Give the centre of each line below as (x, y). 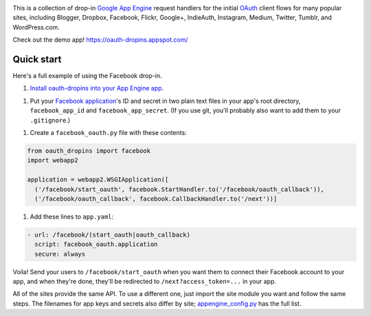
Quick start (37, 59)
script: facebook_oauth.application (96, 244)
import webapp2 (53, 160)
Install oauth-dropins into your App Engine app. (97, 88)
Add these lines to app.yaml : (72, 217)
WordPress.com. (36, 27)
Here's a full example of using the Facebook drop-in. (87, 76)
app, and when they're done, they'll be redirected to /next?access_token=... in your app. (145, 282)
